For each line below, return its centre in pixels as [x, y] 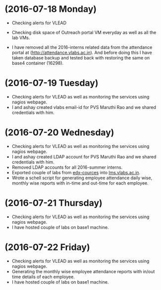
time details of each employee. [43, 277]
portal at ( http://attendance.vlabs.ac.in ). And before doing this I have [82, 52]
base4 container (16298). [38, 63]
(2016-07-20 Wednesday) [59, 133]
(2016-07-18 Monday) [51, 9]
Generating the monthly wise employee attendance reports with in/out [83, 271]
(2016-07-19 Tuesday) [52, 83]
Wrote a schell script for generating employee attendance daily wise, [82, 178]
